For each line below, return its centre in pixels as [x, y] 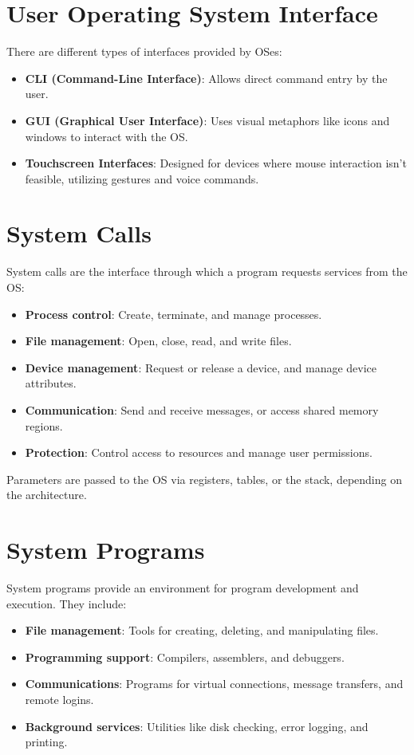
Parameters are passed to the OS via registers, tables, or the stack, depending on [204, 479]
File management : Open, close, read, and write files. [158, 341]
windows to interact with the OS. [106, 136]
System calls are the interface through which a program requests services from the [207, 271]
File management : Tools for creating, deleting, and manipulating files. [202, 630]
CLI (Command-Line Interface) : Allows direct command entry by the [206, 78]
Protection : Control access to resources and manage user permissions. [199, 452]
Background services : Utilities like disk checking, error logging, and [197, 726]
